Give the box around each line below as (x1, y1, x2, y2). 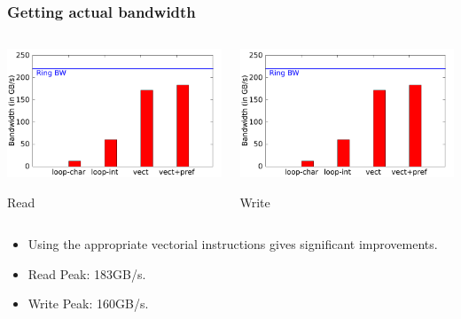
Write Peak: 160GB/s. (27, 294, 149, 313)
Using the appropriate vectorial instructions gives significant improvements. (27, 235, 438, 253)
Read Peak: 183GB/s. (27, 264, 146, 283)
